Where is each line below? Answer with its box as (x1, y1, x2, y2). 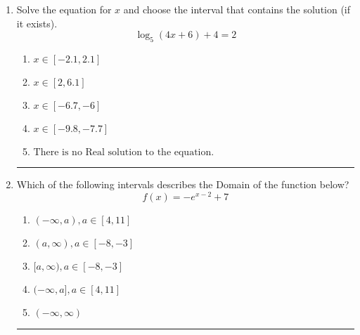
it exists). (16, 15, 58, 30)
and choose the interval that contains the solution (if (123, 2, 351, 16)
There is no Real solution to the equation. (33, 147, 214, 157)
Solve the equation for (16, 2, 112, 16)
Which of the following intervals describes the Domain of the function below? (16, 176, 349, 191)
